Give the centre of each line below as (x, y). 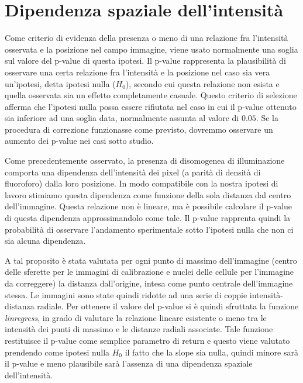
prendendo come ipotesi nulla (57, 352)
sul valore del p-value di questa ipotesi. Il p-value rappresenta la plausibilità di (145, 61)
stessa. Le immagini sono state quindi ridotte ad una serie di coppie (126, 294)
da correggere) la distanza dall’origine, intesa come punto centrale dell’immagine (149, 283)
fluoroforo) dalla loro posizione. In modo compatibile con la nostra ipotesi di (142, 183)
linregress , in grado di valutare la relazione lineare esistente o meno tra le (136, 317)
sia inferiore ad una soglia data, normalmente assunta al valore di (122, 118)
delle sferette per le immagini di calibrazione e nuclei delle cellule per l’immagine (149, 272)
